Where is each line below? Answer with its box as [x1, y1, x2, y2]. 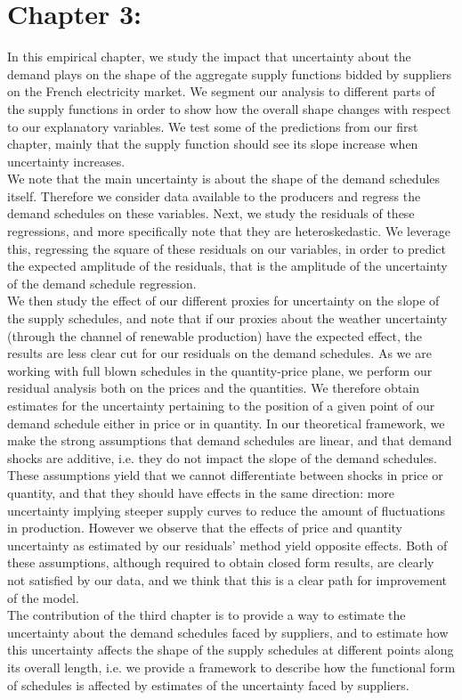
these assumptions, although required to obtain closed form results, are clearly [7, 553, 434, 572]
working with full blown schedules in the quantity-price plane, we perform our [7, 361, 433, 379]
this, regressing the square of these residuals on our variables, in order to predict [7, 239, 446, 257]
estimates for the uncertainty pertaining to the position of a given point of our [7, 396, 435, 414]
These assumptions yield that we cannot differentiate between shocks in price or [7, 466, 443, 484]
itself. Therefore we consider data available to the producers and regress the [7, 186, 421, 205]
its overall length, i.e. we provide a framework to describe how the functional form [7, 657, 456, 676]
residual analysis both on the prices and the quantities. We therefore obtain [7, 378, 419, 397]
